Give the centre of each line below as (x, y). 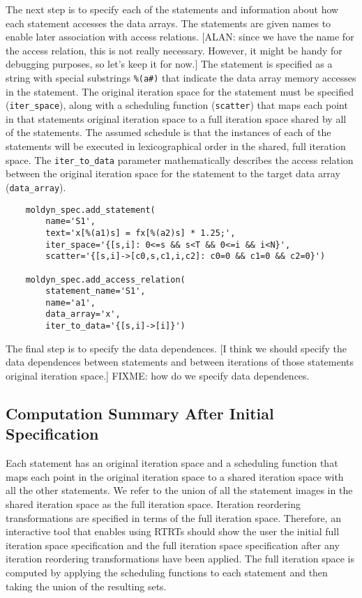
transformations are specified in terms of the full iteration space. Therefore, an (173, 517)
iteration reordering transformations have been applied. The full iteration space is (180, 559)
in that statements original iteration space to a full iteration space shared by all (176, 118)
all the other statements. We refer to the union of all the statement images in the (179, 490)
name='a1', (70, 302)
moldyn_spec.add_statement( (90, 210)
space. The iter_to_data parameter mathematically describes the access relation (180, 159)
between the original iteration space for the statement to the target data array (173, 173)
